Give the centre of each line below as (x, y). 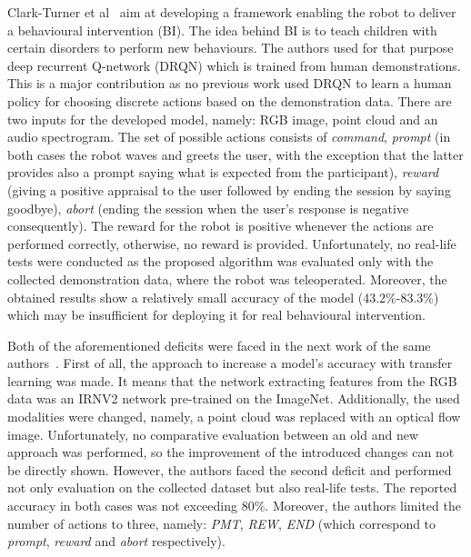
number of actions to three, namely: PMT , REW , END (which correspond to (222, 523)
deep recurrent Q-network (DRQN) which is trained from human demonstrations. (234, 65)
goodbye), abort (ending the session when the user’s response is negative (208, 208)
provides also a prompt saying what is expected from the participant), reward (223, 172)
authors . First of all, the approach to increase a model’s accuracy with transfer (230, 363)
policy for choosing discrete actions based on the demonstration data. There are (230, 100)
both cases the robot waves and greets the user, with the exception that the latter (235, 154)
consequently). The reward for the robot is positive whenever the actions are (220, 226)
